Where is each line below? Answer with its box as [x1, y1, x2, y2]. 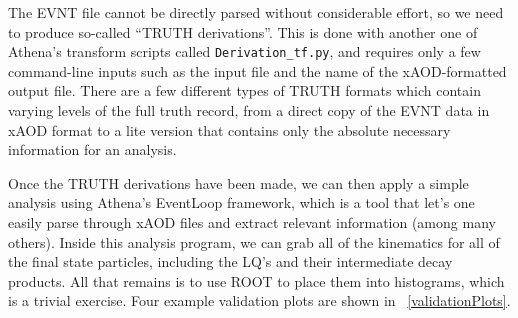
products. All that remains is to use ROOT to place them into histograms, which [8, 270, 505, 291]
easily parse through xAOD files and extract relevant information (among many [8, 212, 496, 232]
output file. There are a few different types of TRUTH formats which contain [8, 80, 481, 101]
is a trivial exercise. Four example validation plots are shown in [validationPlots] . [8, 290, 511, 311]
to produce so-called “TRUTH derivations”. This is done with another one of [8, 21, 478, 42]
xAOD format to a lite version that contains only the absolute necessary [8, 119, 451, 140]
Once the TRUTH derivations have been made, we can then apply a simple [8, 172, 469, 193]
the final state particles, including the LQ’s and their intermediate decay [8, 251, 453, 272]
